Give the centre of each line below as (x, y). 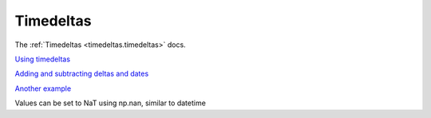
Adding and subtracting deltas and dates (82, 74)
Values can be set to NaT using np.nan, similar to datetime (111, 103)
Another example (43, 88)
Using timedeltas (43, 59)
